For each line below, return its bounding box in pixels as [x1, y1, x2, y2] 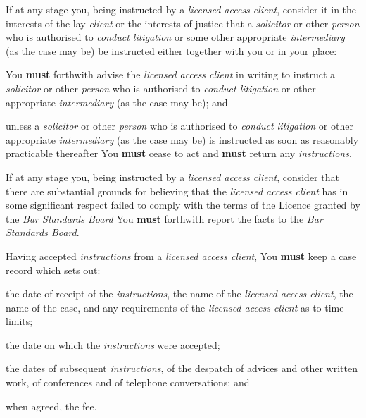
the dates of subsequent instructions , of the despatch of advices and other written [6, 361, 358, 376]
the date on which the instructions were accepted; [6, 337, 220, 352]
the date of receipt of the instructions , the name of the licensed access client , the [6, 286, 353, 301]
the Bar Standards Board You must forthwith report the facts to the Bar [6, 211, 323, 226]
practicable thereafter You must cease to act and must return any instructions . [6, 146, 352, 161]
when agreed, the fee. [6, 398, 97, 413]
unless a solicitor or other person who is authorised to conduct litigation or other [6, 118, 353, 133]
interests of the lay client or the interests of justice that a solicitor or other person [6, 16, 360, 30]
